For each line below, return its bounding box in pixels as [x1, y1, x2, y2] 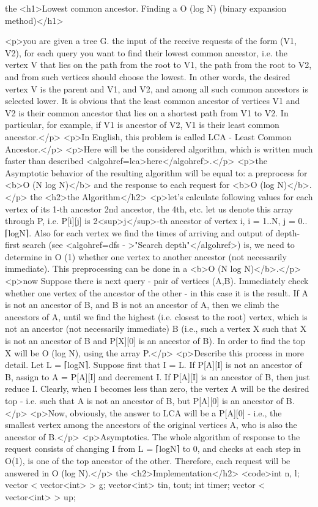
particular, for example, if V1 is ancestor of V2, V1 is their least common [5, 118, 279, 131]
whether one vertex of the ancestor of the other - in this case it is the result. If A [5, 286, 308, 299]
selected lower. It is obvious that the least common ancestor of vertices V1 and [5, 94, 300, 107]
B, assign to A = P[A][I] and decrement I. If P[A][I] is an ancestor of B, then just [5, 370, 310, 383]
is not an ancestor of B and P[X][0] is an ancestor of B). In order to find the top [5, 334, 306, 347]
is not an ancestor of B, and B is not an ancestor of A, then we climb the [5, 298, 279, 311]
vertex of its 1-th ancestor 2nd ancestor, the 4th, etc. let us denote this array [5, 202, 294, 215]
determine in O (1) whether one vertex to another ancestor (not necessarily [5, 250, 287, 263]
